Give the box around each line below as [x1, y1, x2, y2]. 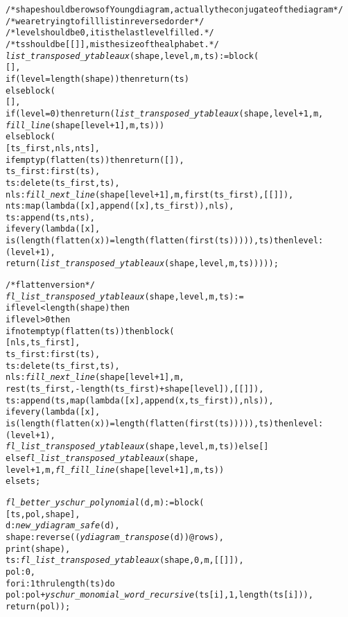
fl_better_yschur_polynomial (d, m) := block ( [6, 497, 205, 507]
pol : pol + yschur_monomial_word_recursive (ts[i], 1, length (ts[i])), [6, 590, 313, 600]
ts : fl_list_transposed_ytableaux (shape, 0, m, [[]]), [6, 555, 244, 566]
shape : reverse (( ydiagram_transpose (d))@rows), [6, 532, 225, 542]
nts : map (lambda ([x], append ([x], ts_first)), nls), [6, 201, 234, 211]
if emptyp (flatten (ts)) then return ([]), [6, 155, 184, 165]
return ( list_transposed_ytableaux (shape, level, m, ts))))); [6, 259, 279, 269]
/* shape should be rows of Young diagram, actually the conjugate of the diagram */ [6, 5, 343, 15]
